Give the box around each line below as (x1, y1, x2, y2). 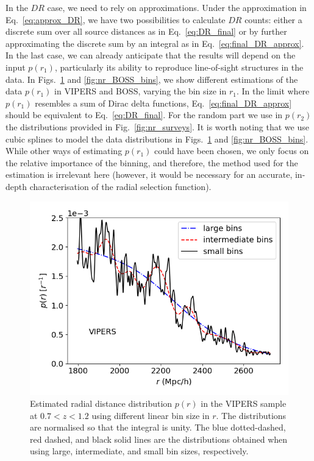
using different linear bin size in (91, 409, 210, 421)
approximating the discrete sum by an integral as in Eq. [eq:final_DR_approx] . (5, 37, 304, 49)
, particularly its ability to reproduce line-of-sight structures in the (54, 60, 304, 73)
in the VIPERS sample (201, 397, 287, 410)
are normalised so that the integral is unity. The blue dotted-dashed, (30, 421, 286, 434)
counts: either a (244, 13, 302, 26)
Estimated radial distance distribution (30, 397, 173, 410)
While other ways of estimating (5, 144, 123, 157)
